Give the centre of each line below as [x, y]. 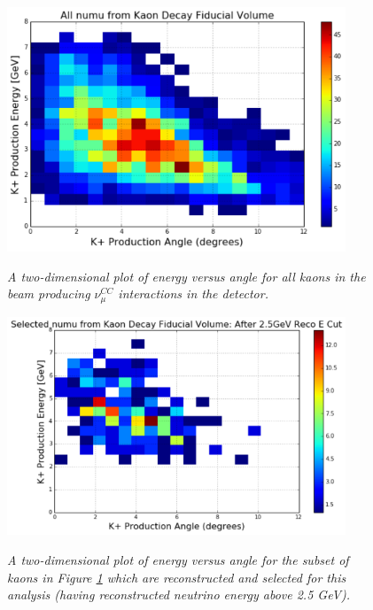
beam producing [49, 293]
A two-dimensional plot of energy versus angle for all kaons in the [186, 276]
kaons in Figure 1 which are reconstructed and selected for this [177, 577]
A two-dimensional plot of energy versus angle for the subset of [178, 560]
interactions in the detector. [193, 293]
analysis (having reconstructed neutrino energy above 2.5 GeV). [179, 595]
